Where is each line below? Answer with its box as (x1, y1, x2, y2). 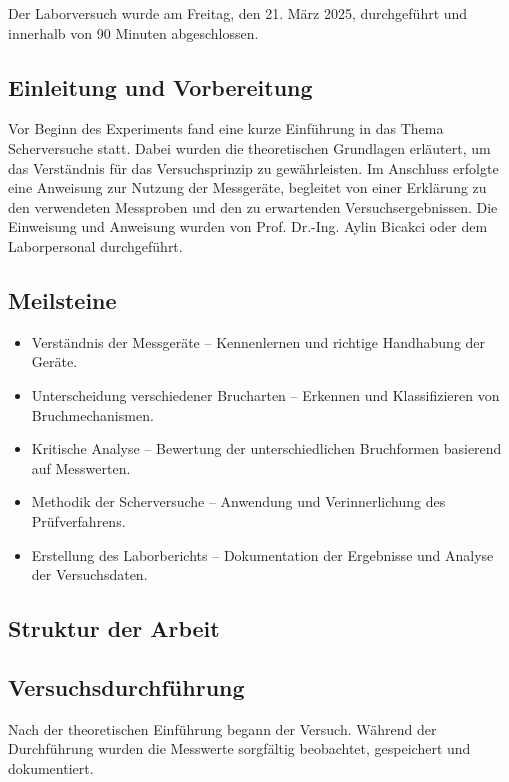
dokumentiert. (8, 757, 94, 778)
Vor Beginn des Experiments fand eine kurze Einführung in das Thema (8, 118, 444, 139)
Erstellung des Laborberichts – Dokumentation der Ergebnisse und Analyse (31, 544, 494, 565)
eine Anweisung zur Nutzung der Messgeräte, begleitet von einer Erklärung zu (8, 177, 487, 198)
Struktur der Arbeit (8, 613, 220, 644)
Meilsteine (8, 284, 117, 315)
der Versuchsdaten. (31, 564, 148, 585)
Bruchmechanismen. (31, 404, 154, 425)
